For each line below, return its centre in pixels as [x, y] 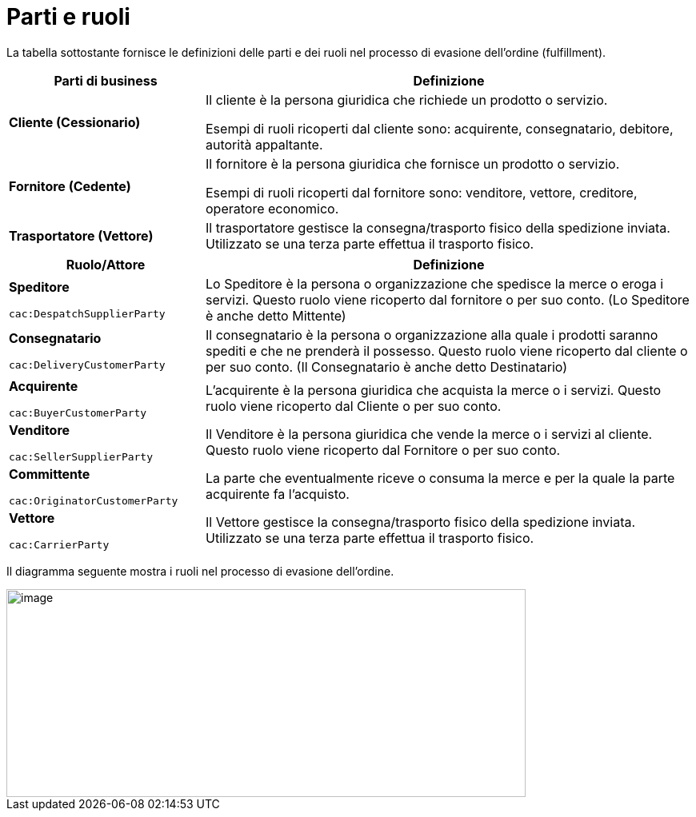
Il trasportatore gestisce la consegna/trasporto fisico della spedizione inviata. [438, 227]
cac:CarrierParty [59, 544]
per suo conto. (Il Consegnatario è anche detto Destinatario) [386, 367]
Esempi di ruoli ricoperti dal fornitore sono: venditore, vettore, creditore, [421, 192]
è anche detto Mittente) [276, 315]
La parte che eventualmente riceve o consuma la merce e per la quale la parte [440, 478]
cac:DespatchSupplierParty [87, 314]
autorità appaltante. [264, 144]
